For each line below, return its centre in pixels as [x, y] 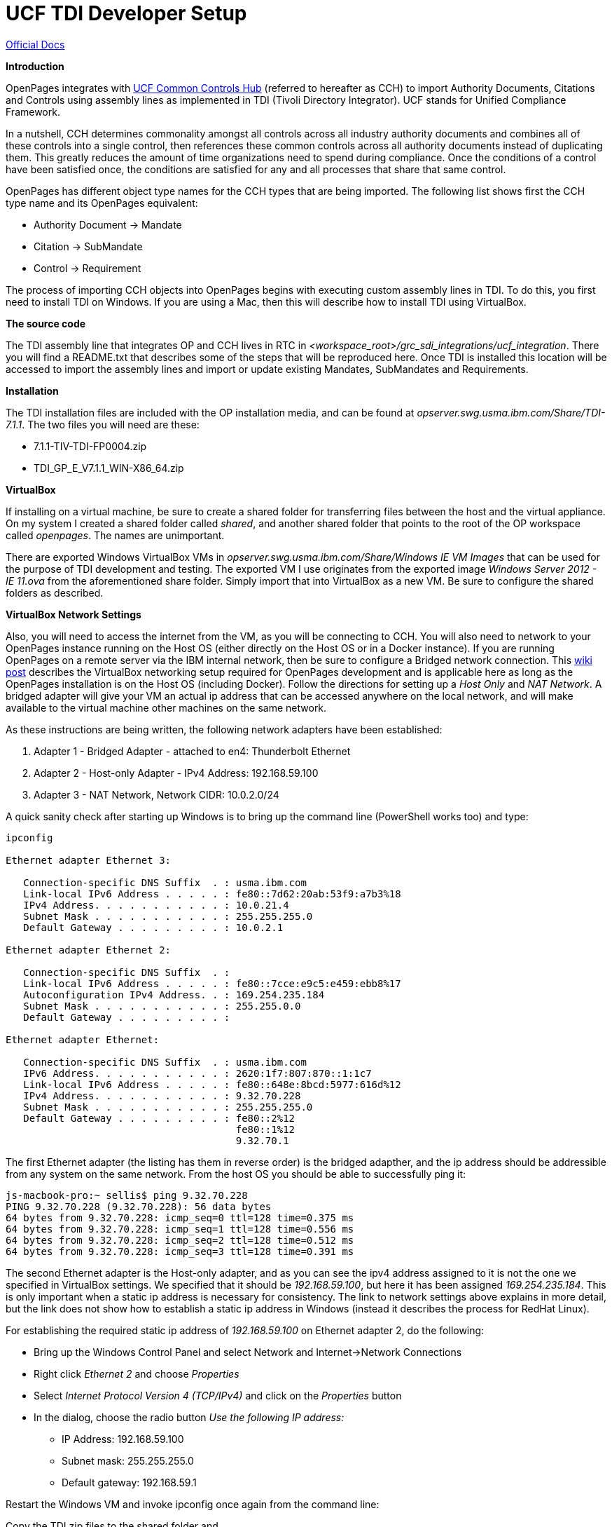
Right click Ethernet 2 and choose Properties [137, 1373]
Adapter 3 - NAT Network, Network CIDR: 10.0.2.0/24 [157, 794]
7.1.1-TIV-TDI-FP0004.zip [90, 446]
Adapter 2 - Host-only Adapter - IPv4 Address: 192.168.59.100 [176, 773]
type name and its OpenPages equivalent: [102, 203]
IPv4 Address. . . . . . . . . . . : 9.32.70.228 [162, 1095]
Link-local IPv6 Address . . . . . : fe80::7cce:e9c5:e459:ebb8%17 [212, 983]
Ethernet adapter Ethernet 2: [89, 950]
